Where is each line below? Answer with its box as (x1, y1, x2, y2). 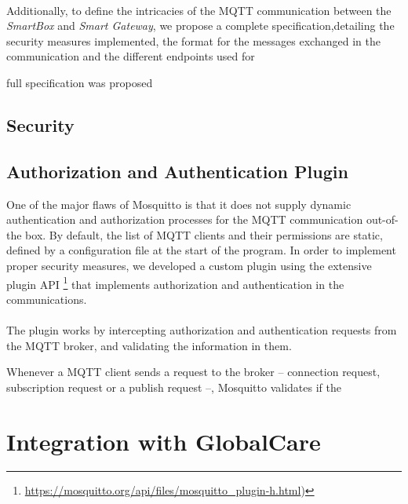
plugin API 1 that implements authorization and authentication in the (6, 273, 344, 292)
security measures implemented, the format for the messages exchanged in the (6, 32, 381, 49)
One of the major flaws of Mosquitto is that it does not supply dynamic (6, 195, 352, 212)
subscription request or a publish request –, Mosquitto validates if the (6, 378, 341, 395)
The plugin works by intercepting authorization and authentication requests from (6, 321, 397, 338)
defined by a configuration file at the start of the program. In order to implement (6, 242, 396, 258)
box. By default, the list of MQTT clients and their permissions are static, (25, 226, 383, 243)
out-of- (366, 211, 399, 228)
